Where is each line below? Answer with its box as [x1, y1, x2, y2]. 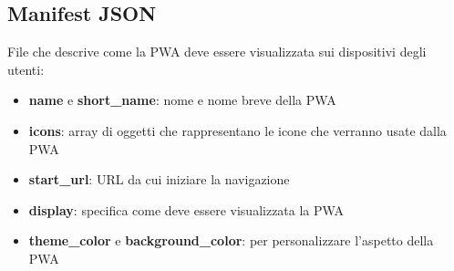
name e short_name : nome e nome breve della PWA [28, 90, 336, 109]
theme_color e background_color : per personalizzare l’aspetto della [28, 231, 434, 250]
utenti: [7, 59, 45, 78]
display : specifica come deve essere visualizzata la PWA [28, 200, 344, 219]
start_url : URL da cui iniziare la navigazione [28, 170, 290, 189]
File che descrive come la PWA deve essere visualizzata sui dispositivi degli [7, 42, 427, 61]
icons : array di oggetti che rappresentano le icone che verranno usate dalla [28, 120, 447, 140]
